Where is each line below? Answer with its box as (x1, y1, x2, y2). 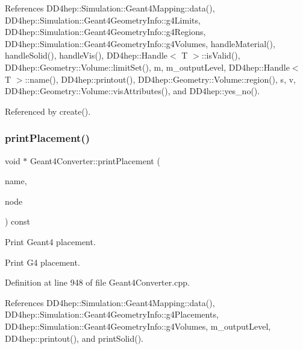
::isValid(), (201, 49, 240, 62)
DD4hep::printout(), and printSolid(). (5, 331, 144, 344)
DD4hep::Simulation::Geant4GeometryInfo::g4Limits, (5, 13, 201, 26)
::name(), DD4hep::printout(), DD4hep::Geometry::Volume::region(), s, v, (25, 72, 296, 85)
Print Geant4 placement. (5, 235, 96, 248)
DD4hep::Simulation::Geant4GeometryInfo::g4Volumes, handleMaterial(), (5, 37, 275, 50)
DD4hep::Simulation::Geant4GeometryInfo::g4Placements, (5, 308, 219, 321)
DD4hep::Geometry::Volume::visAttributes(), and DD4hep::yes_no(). (5, 85, 260, 97)
